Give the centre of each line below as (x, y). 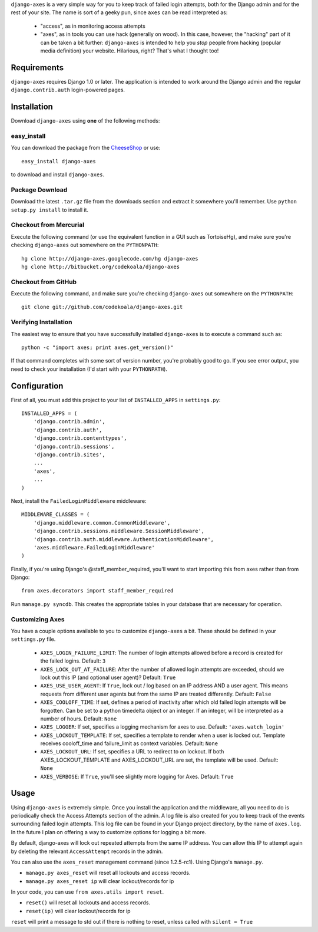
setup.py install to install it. (49, 210)
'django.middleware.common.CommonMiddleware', (102, 523)
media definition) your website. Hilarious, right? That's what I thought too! (130, 51)
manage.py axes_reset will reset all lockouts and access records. (108, 873)
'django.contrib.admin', (69, 422)
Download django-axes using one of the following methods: (85, 121)
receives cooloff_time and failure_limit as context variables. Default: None (129, 743)
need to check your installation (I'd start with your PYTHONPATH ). (89, 369)
